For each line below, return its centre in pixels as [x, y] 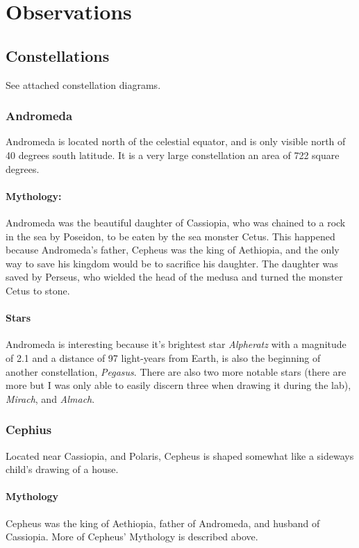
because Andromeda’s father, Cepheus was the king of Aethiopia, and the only [173, 250]
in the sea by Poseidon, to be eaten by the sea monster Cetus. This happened [170, 236]
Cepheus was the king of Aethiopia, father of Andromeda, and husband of [163, 523]
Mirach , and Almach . [50, 398]
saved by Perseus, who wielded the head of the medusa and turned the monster [174, 277]
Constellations [58, 55]
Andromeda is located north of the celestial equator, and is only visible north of [176, 141]
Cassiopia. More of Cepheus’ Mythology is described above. [132, 537]
